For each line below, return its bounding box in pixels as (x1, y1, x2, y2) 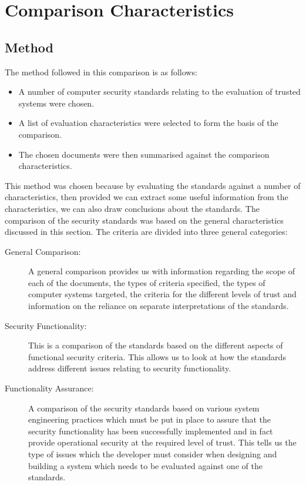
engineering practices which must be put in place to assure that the (28, 413, 271, 426)
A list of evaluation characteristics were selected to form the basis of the (18, 117, 278, 129)
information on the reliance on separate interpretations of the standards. (28, 300, 289, 312)
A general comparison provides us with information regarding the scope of (28, 265, 295, 277)
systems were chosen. (18, 97, 95, 109)
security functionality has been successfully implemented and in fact (28, 424, 273, 437)
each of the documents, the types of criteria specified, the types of (28, 276, 265, 288)
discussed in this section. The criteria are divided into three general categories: (5, 225, 288, 238)
